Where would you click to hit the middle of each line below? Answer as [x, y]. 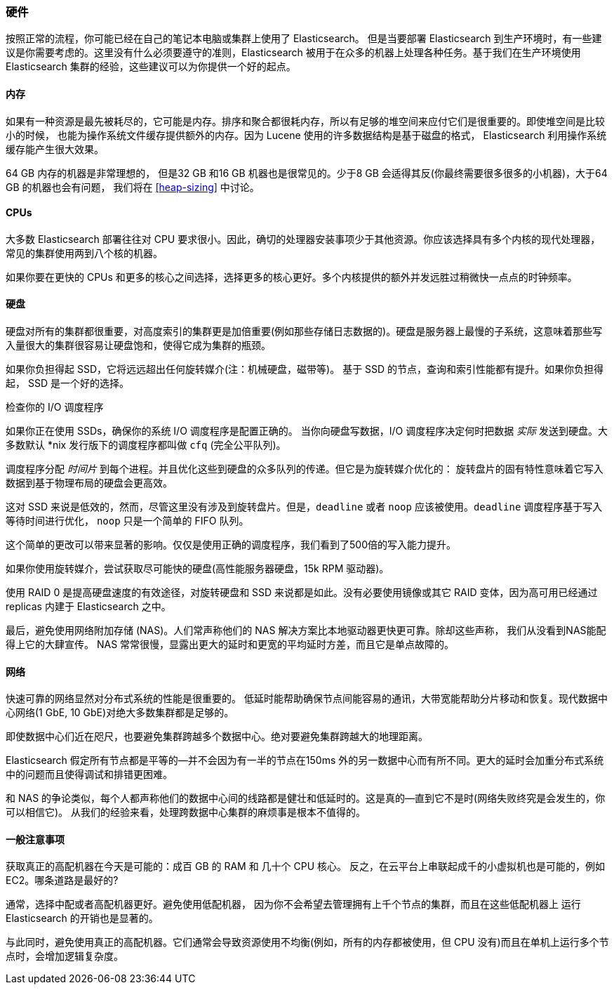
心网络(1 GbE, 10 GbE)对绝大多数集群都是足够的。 [120, 713]
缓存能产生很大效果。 [55, 149]
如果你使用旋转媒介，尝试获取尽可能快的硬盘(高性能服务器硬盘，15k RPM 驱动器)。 [198, 569]
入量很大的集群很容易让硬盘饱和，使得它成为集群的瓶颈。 [138, 345]
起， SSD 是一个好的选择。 [67, 383]
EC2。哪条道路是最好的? [62, 880]
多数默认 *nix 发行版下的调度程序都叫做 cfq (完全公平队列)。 [146, 445]
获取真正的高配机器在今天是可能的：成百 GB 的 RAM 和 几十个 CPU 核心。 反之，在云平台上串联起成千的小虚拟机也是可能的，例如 [306, 866]
